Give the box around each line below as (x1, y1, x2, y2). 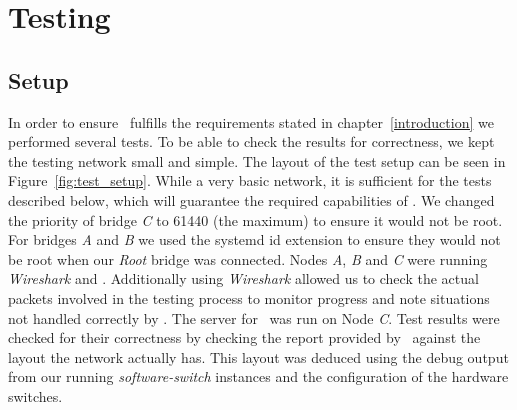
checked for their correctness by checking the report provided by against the (8, 327, 481, 348)
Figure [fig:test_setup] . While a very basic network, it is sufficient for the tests (8, 170, 492, 191)
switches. (8, 385, 63, 406)
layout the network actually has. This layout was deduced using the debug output (8, 346, 509, 367)
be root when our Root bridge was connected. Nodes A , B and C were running (8, 248, 488, 269)
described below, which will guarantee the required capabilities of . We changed (8, 189, 495, 210)
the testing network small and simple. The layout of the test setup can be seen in (8, 150, 506, 171)
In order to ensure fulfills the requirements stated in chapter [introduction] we (8, 111, 494, 132)
